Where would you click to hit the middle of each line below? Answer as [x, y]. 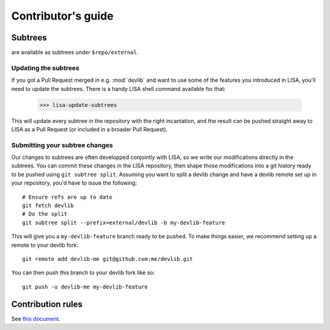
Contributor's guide [62, 16]
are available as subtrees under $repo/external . [75, 53]
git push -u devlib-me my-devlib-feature [85, 287]
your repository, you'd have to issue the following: [74, 183]
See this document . [36, 318]
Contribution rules [47, 304]
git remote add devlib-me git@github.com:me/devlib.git [108, 259]
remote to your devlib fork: [45, 245]
